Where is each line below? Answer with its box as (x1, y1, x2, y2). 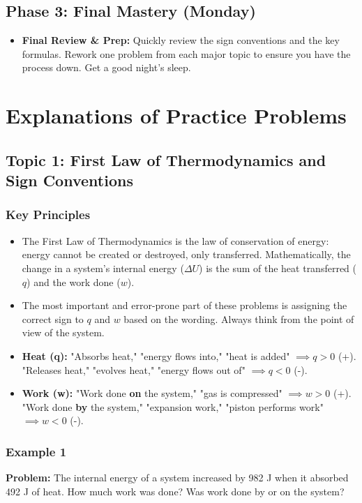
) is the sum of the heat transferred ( (199, 260, 356, 275)
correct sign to (22, 311, 84, 326)
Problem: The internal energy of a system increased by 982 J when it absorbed (6, 470, 349, 485)
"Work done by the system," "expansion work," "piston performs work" (22, 399, 324, 414)
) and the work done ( (27, 274, 121, 289)
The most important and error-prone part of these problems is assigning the (22, 298, 347, 313)
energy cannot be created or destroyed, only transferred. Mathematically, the (22, 247, 351, 262)
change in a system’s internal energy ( (22, 260, 184, 275)
